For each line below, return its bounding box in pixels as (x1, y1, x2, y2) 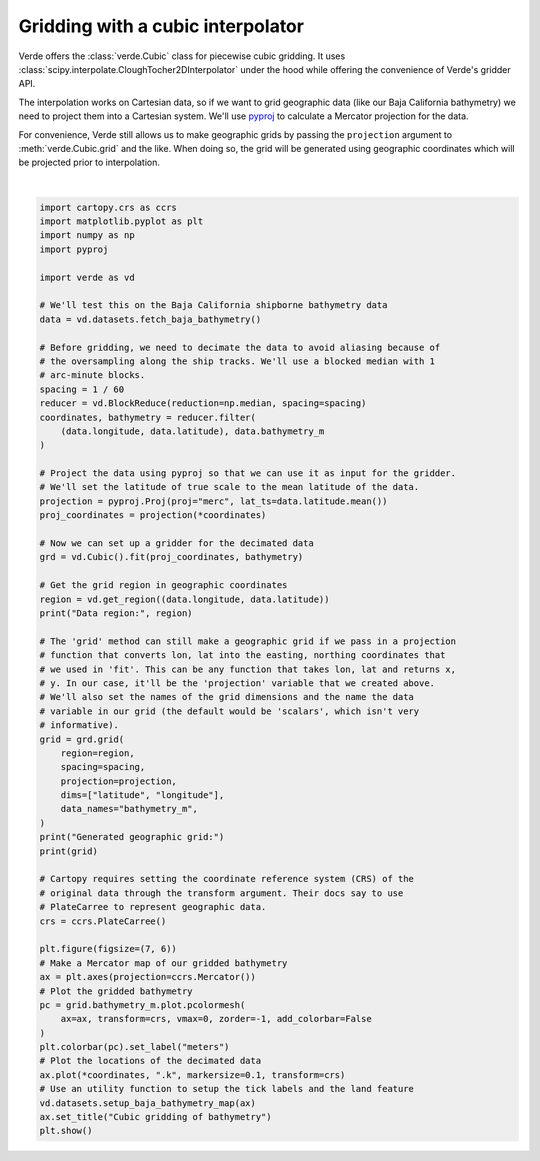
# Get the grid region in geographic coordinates (39, 580, 288, 591)
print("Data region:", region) (39, 607, 194, 619)
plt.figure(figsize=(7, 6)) (39, 943, 177, 955)
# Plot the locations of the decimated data (39, 1055, 262, 1067)
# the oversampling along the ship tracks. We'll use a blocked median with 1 (39, 355, 435, 367)
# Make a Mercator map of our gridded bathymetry (39, 957, 288, 969)
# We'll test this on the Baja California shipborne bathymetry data (39, 300, 388, 311)
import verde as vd (39, 271, 135, 283)
